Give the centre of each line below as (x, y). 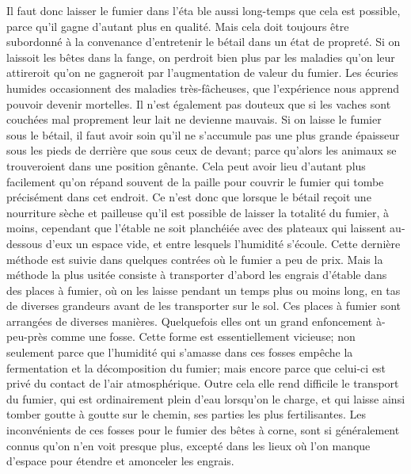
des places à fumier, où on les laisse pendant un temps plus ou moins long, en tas (204, 290)
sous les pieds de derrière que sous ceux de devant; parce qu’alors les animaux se (202, 150)
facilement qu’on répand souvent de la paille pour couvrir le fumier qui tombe (195, 181)
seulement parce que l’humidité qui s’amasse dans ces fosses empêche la (180, 352)
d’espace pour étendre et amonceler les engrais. (120, 461)
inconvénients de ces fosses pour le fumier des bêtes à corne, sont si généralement (203, 430)
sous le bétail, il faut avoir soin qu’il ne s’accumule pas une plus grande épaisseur (203, 134)
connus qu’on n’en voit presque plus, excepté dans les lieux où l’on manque (188, 445)
